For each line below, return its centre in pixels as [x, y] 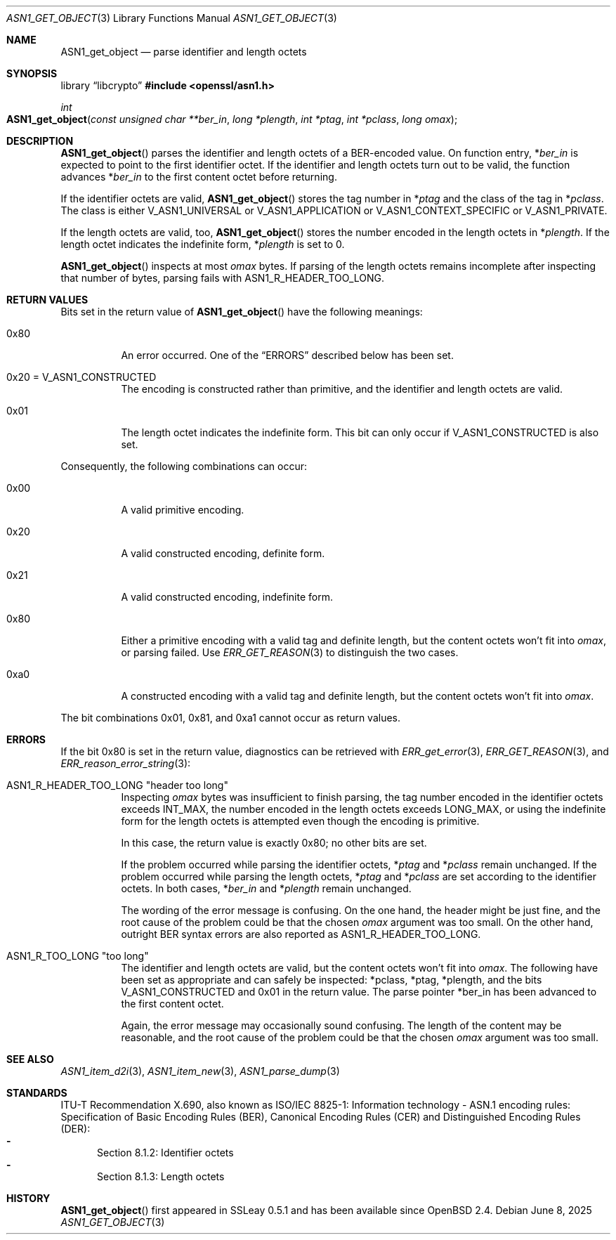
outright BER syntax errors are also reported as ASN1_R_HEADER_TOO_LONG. [301, 934]
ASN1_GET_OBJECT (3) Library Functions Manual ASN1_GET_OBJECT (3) [172, 18]
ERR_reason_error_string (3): [126, 763]
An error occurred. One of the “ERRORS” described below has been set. [287, 355]
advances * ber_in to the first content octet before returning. [199, 177]
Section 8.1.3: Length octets [161, 1176]
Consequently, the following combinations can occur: [184, 466]
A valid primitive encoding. [183, 510]
